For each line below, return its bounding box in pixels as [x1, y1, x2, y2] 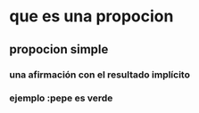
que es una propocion [9, 6, 174, 27]
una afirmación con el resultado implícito [9, 69, 190, 81]
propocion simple [9, 42, 109, 57]
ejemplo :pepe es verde [9, 92, 113, 104]
